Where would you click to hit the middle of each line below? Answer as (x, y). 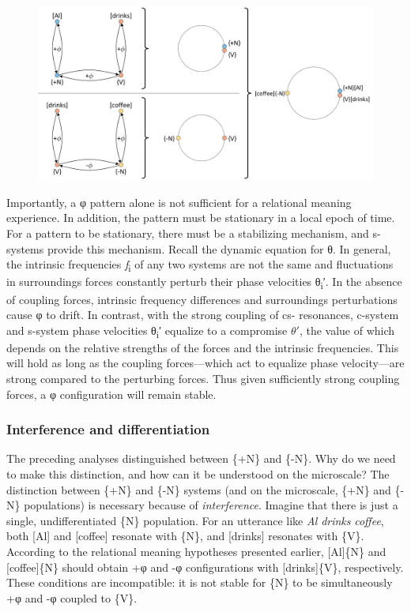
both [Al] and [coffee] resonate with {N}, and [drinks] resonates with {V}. (185, 536)
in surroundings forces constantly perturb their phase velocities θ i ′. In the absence (204, 283)
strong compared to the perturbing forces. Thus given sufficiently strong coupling (203, 378)
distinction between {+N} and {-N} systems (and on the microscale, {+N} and (199, 489)
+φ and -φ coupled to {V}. (72, 597)
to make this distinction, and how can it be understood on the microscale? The (198, 474)
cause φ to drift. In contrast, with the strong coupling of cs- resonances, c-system (203, 315)
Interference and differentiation (108, 429)
